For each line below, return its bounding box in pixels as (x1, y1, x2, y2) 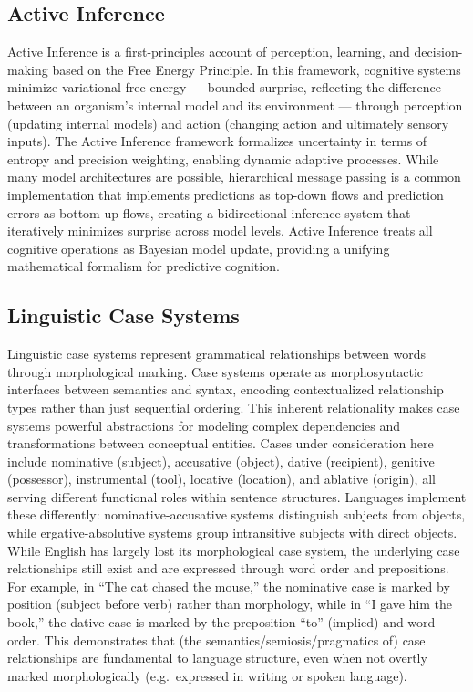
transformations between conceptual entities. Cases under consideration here (7, 434, 434, 453)
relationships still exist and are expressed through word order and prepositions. (7, 559, 449, 578)
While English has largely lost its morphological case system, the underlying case (7, 540, 460, 560)
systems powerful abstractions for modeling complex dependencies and (7, 415, 401, 435)
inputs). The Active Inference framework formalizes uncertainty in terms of (7, 131, 427, 151)
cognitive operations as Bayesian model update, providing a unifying (7, 238, 390, 257)
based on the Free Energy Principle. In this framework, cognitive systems (52, 59, 461, 79)
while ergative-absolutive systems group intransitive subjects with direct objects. (7, 523, 458, 542)
